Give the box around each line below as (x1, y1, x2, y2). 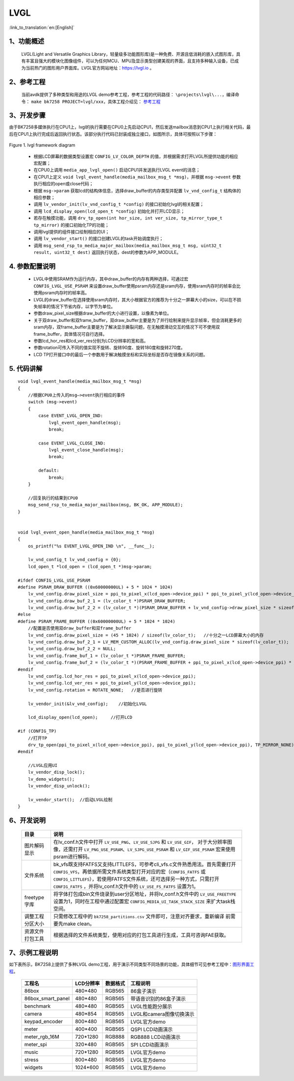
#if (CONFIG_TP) (18, 728, 57, 734)
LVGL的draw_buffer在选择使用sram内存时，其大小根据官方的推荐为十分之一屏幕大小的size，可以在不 (33, 296, 237, 302)
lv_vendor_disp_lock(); (27, 769, 85, 775)
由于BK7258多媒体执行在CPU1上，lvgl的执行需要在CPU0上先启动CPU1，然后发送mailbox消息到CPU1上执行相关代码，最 (9, 124, 251, 130)
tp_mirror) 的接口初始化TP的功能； (33, 222, 110, 228)
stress (24, 1056, 39, 1063)
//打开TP (27, 735, 48, 741)
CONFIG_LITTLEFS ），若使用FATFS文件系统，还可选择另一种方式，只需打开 (53, 875, 220, 882)
